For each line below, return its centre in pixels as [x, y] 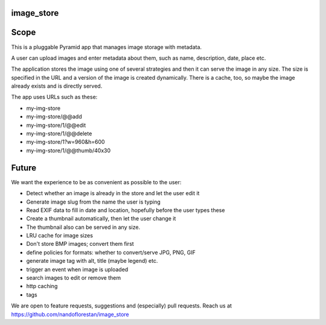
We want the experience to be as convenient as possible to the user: [96, 182]
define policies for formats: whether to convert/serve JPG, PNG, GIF [111, 252]
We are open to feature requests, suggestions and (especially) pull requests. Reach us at [122, 306]
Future [24, 168]
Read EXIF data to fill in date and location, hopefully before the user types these [126, 210]
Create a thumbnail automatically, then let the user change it [101, 219]
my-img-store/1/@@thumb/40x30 [69, 150]
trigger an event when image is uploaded [77, 269]
